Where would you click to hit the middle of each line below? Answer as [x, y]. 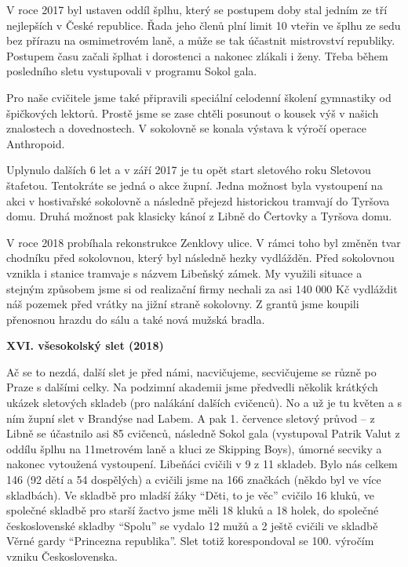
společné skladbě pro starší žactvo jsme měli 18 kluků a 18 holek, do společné [193, 510]
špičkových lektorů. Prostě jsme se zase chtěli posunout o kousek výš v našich [193, 113]
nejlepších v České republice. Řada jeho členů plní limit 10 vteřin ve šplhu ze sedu [204, 25]
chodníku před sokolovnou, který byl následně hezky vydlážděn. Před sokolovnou [200, 258]
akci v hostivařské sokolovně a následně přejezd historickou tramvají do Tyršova [198, 200]
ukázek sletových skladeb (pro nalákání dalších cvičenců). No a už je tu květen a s [204, 403]
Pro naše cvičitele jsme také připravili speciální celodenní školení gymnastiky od [199, 97]
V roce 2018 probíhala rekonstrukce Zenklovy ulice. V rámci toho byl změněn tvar [204, 242]
